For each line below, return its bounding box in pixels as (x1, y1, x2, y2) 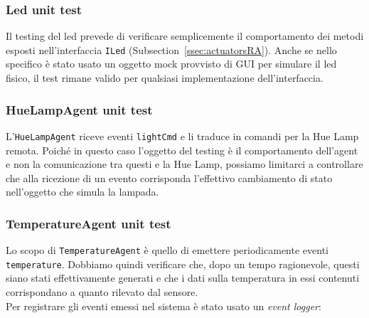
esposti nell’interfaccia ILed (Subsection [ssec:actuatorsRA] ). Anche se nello (6, 42, 337, 57)
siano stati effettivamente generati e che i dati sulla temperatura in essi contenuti (6, 270, 360, 285)
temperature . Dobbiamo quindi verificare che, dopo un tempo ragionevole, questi (6, 256, 360, 271)
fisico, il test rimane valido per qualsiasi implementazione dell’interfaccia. (6, 70, 323, 85)
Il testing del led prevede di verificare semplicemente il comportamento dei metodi (6, 28, 364, 43)
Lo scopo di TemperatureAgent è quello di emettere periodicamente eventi (6, 243, 328, 258)
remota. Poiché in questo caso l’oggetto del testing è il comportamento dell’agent (6, 142, 358, 157)
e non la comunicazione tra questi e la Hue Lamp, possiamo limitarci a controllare (6, 157, 363, 171)
